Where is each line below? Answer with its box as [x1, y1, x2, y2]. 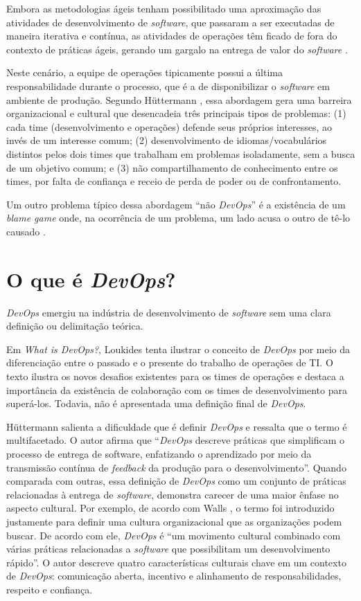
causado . [6, 224, 46, 238]
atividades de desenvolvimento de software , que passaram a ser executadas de [6, 15, 335, 29]
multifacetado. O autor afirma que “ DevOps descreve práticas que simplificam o [6, 433, 345, 447]
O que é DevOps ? [6, 264, 176, 294]
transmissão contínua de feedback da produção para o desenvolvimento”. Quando [6, 460, 346, 474]
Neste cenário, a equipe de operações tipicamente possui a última [6, 65, 283, 80]
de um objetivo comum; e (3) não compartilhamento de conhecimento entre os [6, 160, 338, 174]
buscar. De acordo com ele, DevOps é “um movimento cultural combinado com [6, 528, 341, 542]
